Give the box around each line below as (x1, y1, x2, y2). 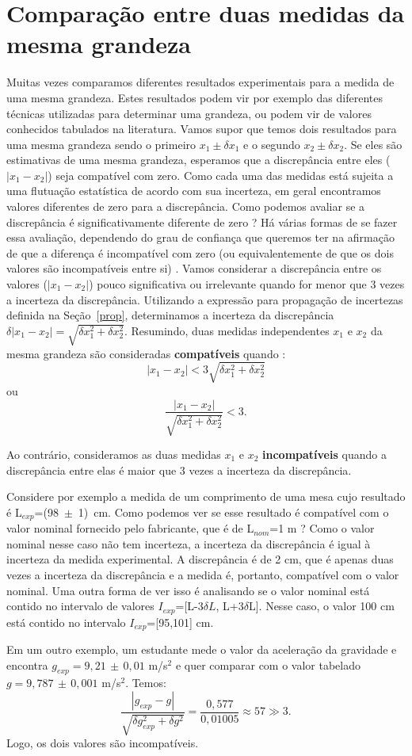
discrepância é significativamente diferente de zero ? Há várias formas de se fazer (6, 213, 398, 230)
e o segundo (243, 136, 300, 152)
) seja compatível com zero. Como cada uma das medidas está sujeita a (48, 166, 394, 183)
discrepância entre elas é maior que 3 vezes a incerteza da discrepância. (6, 461, 352, 478)
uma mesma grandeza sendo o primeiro (6, 136, 196, 152)
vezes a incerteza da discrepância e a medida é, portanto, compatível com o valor (6, 566, 399, 582)
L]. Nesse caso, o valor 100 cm (248, 598, 395, 614)
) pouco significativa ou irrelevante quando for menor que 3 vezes (89, 276, 405, 292)
